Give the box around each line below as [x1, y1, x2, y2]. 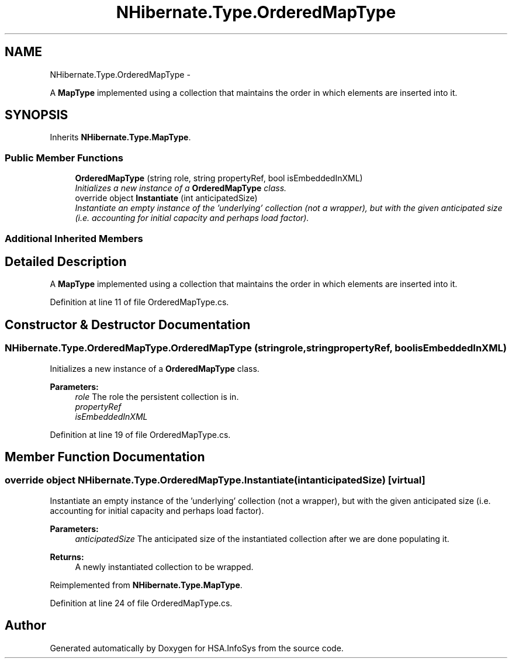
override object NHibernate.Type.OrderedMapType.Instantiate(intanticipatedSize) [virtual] [5, 474, 425, 486]
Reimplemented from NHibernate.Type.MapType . [50, 579, 243, 590]
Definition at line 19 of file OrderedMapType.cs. [50, 429, 231, 440]
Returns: [50, 551, 84, 562]
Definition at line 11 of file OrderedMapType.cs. [50, 297, 229, 308]
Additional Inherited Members [5, 232, 143, 244]
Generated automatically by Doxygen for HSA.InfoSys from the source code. [50, 643, 344, 653]
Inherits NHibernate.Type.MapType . [50, 132, 191, 143]
